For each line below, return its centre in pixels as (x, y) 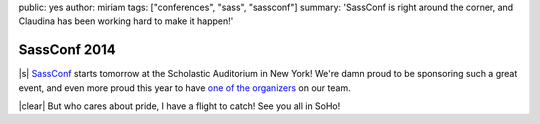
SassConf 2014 (67, 50)
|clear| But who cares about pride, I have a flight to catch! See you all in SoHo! (179, 106)
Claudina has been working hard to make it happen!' (126, 21)
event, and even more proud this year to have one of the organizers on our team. (184, 87)
